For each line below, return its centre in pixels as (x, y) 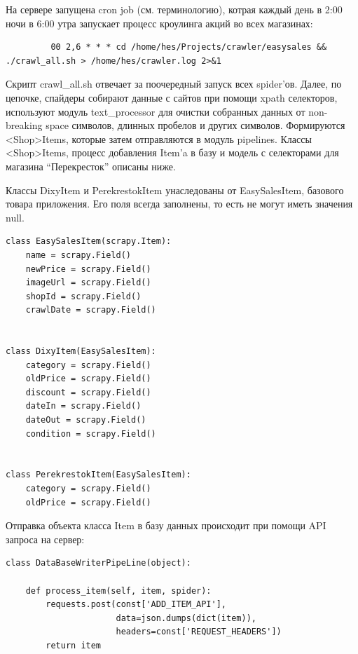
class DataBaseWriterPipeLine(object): (98, 563)
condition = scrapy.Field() (91, 434)
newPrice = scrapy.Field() (88, 269)
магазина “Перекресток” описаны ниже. (91, 166)
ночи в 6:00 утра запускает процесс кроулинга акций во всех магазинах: (159, 23)
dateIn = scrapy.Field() (83, 406)
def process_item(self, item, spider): (118, 591)
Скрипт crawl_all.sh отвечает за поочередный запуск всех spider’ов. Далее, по (174, 84)
